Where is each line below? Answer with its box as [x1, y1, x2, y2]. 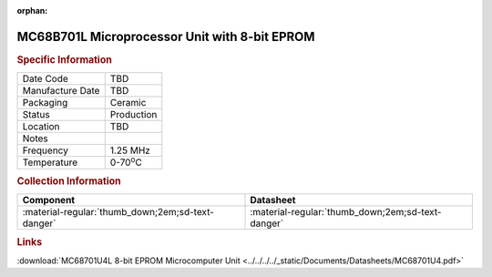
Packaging [22, 97, 68, 109]
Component [22, 194, 76, 207]
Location [22, 120, 60, 133]
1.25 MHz [109, 144, 150, 157]
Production [109, 108, 158, 121]
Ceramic [109, 97, 147, 109]
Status [22, 108, 50, 121]
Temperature [22, 156, 78, 169]
